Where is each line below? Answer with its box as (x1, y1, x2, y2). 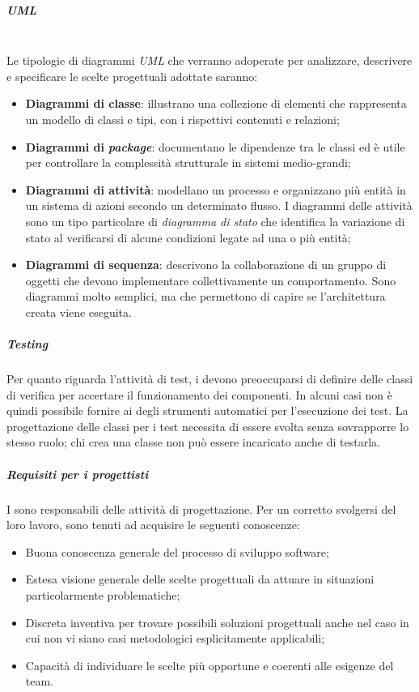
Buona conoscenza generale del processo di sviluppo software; (25, 543, 329, 560)
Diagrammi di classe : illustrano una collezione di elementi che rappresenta (25, 95, 407, 112)
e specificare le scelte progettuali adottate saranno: (6, 67, 258, 84)
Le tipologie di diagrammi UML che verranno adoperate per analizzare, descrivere (6, 52, 413, 69)
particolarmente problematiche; (25, 586, 180, 603)
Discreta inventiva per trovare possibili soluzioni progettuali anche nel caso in (25, 613, 409, 630)
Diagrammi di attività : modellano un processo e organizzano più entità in (25, 181, 406, 198)
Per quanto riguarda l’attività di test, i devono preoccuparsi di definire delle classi (6, 370, 413, 387)
